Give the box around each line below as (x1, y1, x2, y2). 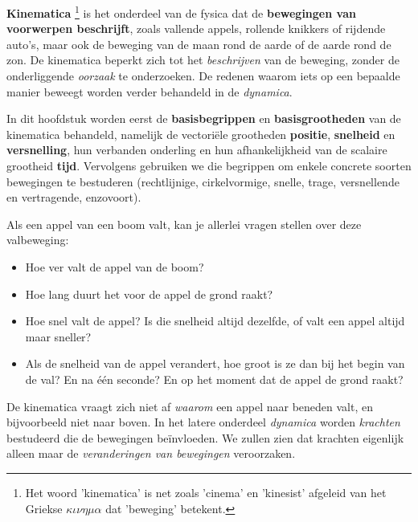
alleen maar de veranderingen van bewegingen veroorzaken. (6, 445, 296, 462)
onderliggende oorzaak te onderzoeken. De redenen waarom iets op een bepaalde (6, 67, 400, 84)
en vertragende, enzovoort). (6, 189, 141, 206)
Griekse (25, 500, 63, 516)
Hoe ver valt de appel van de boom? (25, 258, 204, 275)
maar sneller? (25, 328, 92, 345)
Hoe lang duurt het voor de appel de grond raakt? (25, 285, 273, 302)
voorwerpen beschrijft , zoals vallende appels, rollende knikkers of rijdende (6, 20, 386, 37)
